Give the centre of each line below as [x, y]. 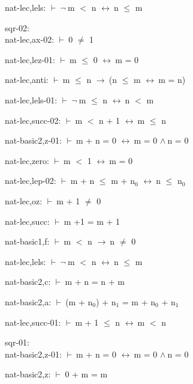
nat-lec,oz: [24, 200]
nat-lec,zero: [27, 160]
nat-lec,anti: [27, 80]
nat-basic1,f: [27, 241]
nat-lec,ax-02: [30, 39]
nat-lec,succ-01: [33, 322]
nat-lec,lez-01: [30, 59]
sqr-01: [17, 342]
